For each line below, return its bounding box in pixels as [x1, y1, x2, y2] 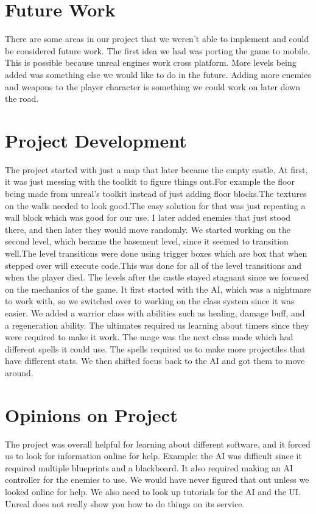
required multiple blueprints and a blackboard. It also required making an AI [5, 461, 293, 474]
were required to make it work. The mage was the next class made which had [5, 330, 293, 343]
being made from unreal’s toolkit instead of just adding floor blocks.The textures [5, 187, 307, 199]
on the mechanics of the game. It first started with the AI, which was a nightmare [5, 282, 311, 295]
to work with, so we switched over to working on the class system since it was [5, 294, 295, 307]
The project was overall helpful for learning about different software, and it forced [5, 437, 311, 450]
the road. [5, 92, 39, 105]
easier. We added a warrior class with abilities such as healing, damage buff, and [5, 306, 305, 319]
